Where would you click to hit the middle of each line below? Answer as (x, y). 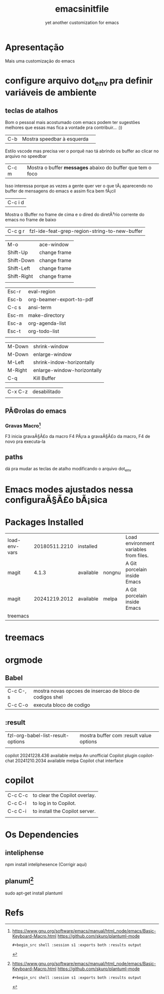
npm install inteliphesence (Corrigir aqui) (46, 865)
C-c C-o (18, 705)
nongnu (112, 573)
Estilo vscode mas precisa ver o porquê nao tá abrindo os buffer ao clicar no (82, 151)
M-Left (16, 362)
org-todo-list (44, 331)
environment (140, 543)
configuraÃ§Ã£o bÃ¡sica (56, 500)
